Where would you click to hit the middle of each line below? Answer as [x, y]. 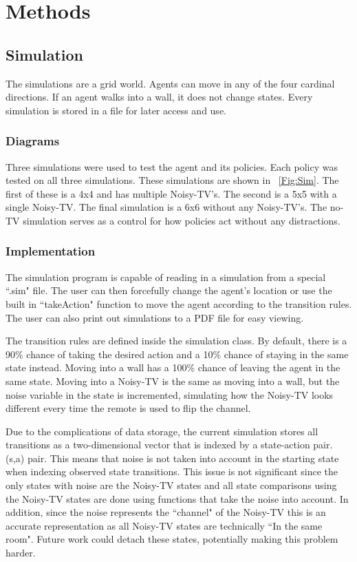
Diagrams [33, 141]
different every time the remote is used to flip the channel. [128, 408]
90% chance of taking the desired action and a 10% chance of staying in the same [177, 354]
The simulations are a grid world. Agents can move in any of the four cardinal [170, 83]
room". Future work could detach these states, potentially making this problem [172, 539]
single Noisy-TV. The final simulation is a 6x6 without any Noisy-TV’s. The [166, 207]
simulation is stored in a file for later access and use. [116, 110]
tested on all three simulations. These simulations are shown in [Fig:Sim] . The [172, 180]
